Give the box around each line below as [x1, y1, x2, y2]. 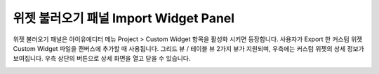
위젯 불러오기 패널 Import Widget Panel [13, 10, 235, 26]
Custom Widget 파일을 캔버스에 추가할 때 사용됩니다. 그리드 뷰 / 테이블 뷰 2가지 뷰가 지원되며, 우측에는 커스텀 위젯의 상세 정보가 [13, 44, 364, 52]
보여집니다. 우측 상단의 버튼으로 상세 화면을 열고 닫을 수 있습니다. [13, 54, 191, 63]
